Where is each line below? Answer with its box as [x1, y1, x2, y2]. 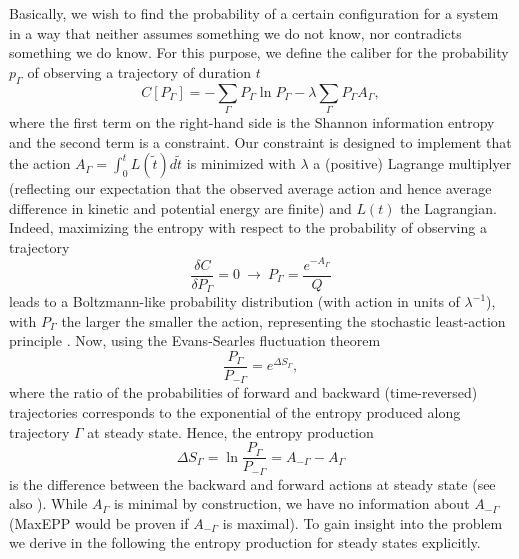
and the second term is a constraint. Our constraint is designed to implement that [9, 131, 512, 152]
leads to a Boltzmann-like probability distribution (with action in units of [9, 291, 460, 312]
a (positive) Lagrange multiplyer [313, 153, 512, 174]
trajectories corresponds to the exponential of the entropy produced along [9, 401, 461, 422]
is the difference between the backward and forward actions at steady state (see [9, 473, 496, 494]
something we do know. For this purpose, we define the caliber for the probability [9, 42, 509, 63]
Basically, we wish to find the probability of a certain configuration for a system [9, 3, 499, 23]
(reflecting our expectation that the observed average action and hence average [9, 178, 492, 199]
